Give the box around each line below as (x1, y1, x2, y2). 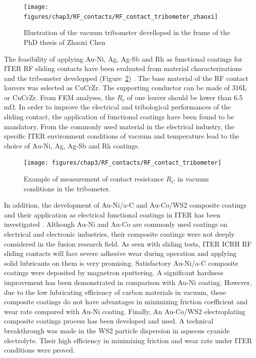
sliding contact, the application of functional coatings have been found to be (4, 111, 234, 122)
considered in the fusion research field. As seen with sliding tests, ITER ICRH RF (4, 238, 252, 249)
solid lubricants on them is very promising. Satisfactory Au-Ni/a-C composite (4, 257, 239, 268)
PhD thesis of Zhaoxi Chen (24, 36, 106, 47)
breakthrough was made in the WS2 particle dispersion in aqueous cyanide (4, 325, 230, 335)
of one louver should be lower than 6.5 (127, 92, 243, 102)
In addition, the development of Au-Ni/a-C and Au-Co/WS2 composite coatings (4, 200, 247, 210)
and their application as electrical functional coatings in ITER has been (4, 209, 220, 219)
